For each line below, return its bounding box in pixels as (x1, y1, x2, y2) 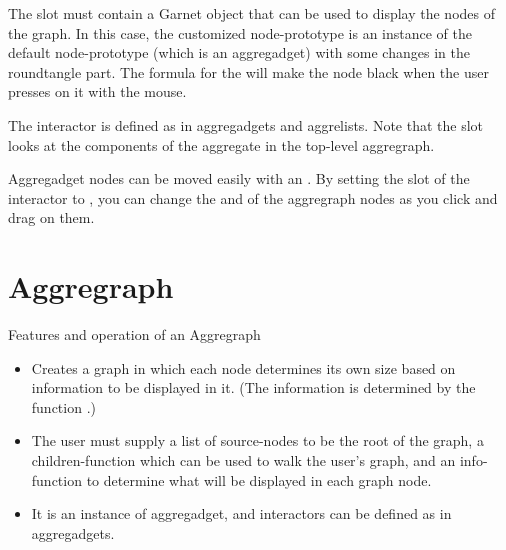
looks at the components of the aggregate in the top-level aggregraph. (8, 134, 435, 155)
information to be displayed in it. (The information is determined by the (31, 377, 476, 398)
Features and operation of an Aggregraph (8, 324, 261, 345)
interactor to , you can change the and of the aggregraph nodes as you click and (8, 187, 498, 208)
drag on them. (8, 207, 95, 228)
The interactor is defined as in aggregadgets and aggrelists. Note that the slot (8, 114, 484, 135)
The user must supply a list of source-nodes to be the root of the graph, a (31, 430, 484, 451)
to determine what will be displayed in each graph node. (86, 469, 432, 490)
